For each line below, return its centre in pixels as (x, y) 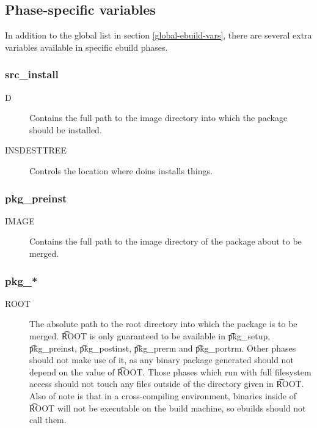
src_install (32, 74)
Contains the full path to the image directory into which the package (158, 118)
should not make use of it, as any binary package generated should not (162, 360)
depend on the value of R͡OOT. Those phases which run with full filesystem (170, 371)
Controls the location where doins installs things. (121, 170)
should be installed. (66, 129)
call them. (48, 420)
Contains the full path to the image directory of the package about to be (166, 241)
